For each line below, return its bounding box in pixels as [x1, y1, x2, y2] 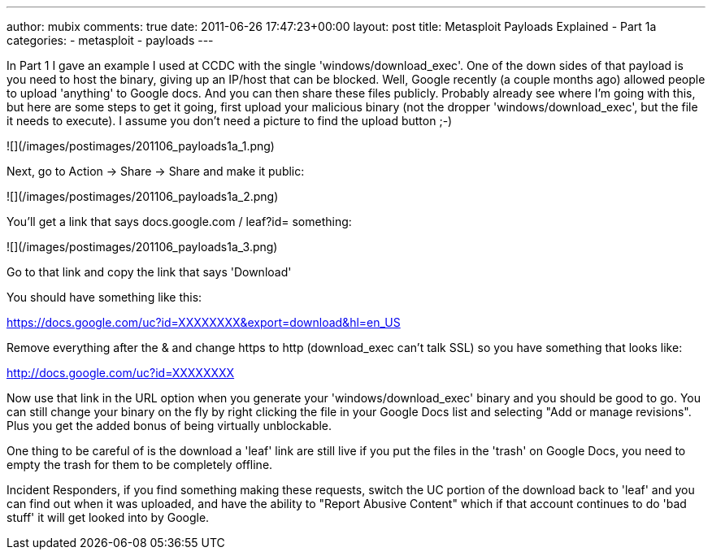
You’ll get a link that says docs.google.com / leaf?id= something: [7, 215, 352, 228]
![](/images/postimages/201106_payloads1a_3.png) [7, 240, 278, 254]
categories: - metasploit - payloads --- [7, 33, 214, 47]
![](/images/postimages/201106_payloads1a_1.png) [7, 139, 275, 153]
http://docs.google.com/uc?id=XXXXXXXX [7, 366, 235, 380]
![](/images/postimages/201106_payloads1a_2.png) [7, 189, 279, 203]
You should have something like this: [7, 290, 202, 304]
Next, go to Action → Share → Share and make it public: [7, 164, 305, 178]
